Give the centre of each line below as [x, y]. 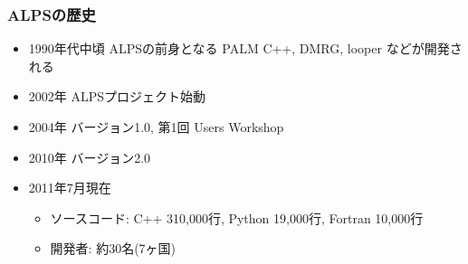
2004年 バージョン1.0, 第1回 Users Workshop [156, 127]
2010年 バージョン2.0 [90, 157]
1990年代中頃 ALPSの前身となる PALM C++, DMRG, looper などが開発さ [245, 48]
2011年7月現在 [70, 188]
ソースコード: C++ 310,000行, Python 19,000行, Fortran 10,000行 [237, 217]
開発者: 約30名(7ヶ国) [113, 248]
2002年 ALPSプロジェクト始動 [117, 96]
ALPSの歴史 [52, 14]
